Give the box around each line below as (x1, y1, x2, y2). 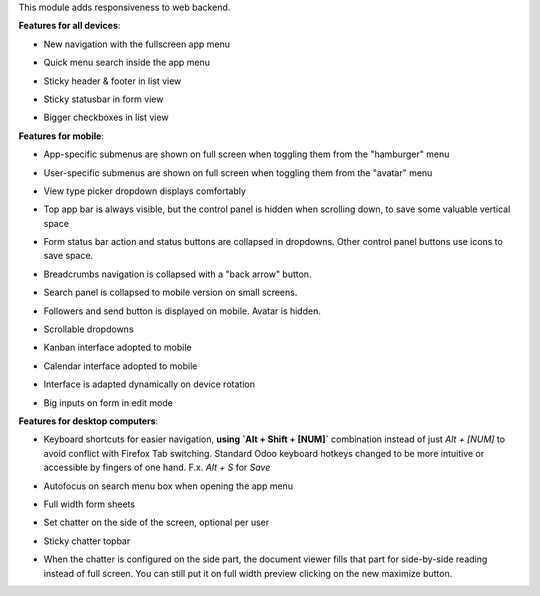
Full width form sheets (43, 498, 135, 510)
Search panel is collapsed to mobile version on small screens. (43, 286, 298, 299)
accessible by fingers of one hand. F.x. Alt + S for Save (43, 461, 271, 474)
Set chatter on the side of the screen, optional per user (43, 516, 270, 529)
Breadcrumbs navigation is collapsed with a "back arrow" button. (43, 268, 312, 280)
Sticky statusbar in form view (43, 93, 164, 105)
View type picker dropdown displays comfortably (43, 185, 247, 197)
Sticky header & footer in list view (43, 75, 182, 87)
